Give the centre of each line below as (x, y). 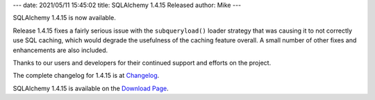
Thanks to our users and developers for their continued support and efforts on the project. (142, 62)
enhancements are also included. (60, 50)
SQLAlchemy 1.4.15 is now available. (64, 18)
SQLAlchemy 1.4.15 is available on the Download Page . (91, 88)
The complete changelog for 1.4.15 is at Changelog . (86, 76)
